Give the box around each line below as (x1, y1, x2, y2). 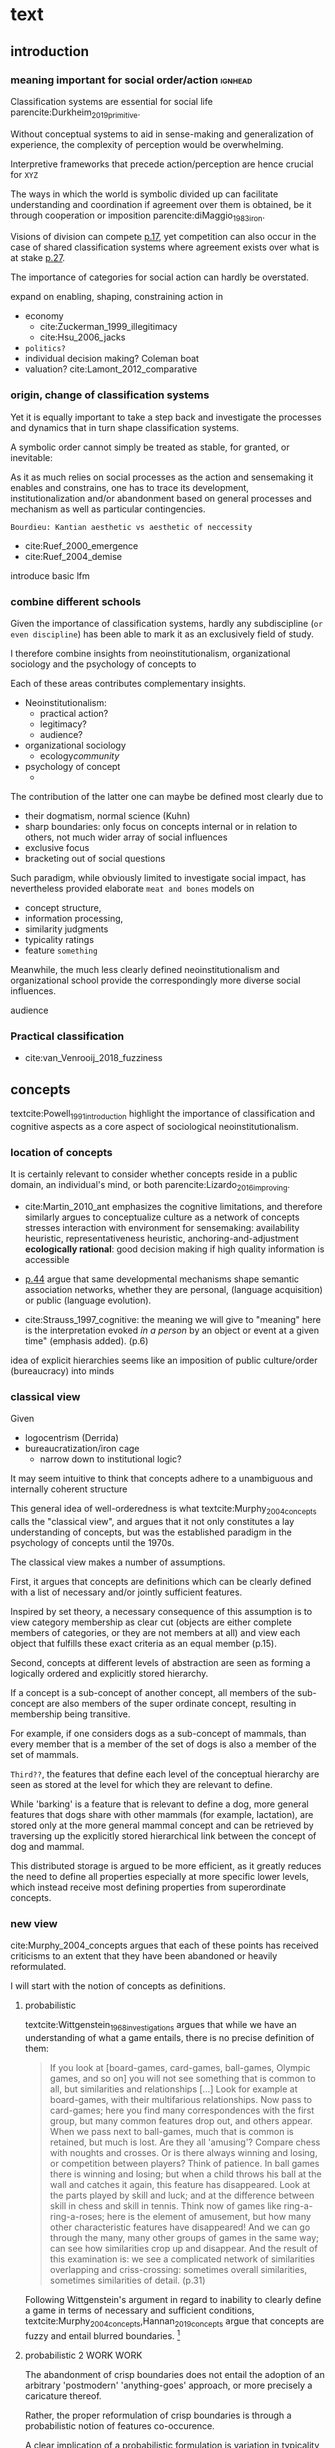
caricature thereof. (24, 2389, 102, 2402)
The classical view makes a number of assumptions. (10, 1556, 226, 1568)
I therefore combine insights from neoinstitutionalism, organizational (10, 648, 291, 660)
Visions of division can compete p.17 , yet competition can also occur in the (10, 231, 317, 243)
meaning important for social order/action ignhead (10, 73, 253, 87)
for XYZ (10, 168, 38, 180)
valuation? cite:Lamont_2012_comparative (24, 363, 198, 375)
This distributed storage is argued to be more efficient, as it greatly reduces (10, 1860, 322, 1872)
